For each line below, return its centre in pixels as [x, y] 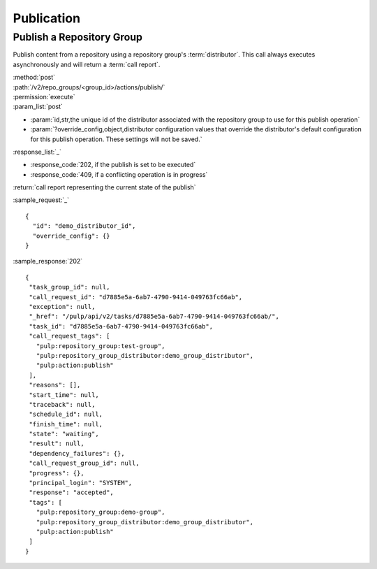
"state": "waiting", [64, 434]
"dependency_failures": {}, [77, 453]
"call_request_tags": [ [69, 336]
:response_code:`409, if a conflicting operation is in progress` [119, 174]
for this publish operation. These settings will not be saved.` [116, 139]
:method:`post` [34, 78]
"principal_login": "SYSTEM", [81, 483]
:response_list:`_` [37, 152]
